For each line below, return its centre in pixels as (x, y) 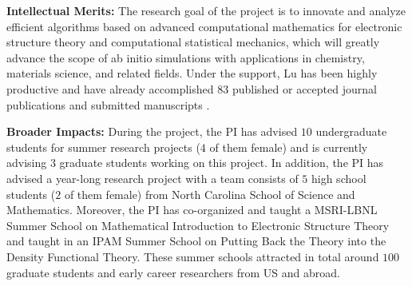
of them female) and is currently (289, 147)
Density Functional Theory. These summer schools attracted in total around (193, 256)
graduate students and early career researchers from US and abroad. (173, 272)
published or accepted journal (304, 88)
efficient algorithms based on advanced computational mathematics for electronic (204, 26)
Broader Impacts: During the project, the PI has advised (152, 131)
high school (339, 178)
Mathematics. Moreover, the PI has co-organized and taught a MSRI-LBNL (192, 210)
